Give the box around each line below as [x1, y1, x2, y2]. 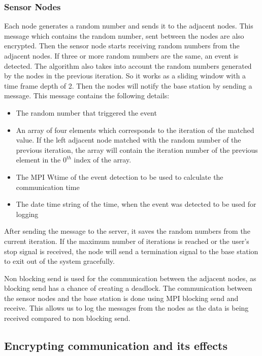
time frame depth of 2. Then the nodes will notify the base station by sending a [4, 80, 252, 91]
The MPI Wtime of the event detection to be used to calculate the [16, 171, 223, 182]
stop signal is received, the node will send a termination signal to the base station [4, 245, 258, 256]
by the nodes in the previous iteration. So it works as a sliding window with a [4, 70, 246, 81]
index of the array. [74, 154, 132, 165]
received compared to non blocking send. [4, 313, 130, 323]
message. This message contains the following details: [4, 90, 170, 101]
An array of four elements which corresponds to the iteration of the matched [16, 124, 254, 135]
